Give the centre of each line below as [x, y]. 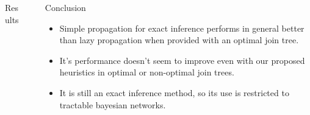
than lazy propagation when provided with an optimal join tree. [179, 40]
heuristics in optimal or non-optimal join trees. [147, 72]
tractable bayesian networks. [113, 104]
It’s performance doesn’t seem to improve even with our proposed [182, 60]
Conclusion [65, 7]
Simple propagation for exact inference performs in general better [182, 28]
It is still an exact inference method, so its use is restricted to [174, 92]
